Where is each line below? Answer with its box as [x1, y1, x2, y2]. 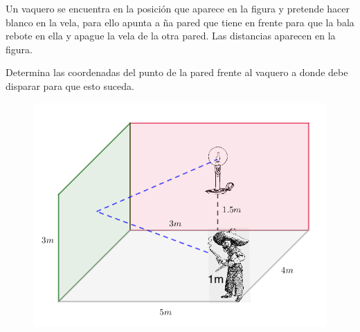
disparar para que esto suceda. [6, 78, 134, 93]
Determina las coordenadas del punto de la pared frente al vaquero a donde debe [6, 65, 348, 80]
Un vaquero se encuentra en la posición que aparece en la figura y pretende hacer [6, 1, 350, 15]
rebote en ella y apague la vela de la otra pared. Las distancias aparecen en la [6, 28, 336, 43]
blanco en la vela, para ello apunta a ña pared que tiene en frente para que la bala [6, 15, 354, 29]
